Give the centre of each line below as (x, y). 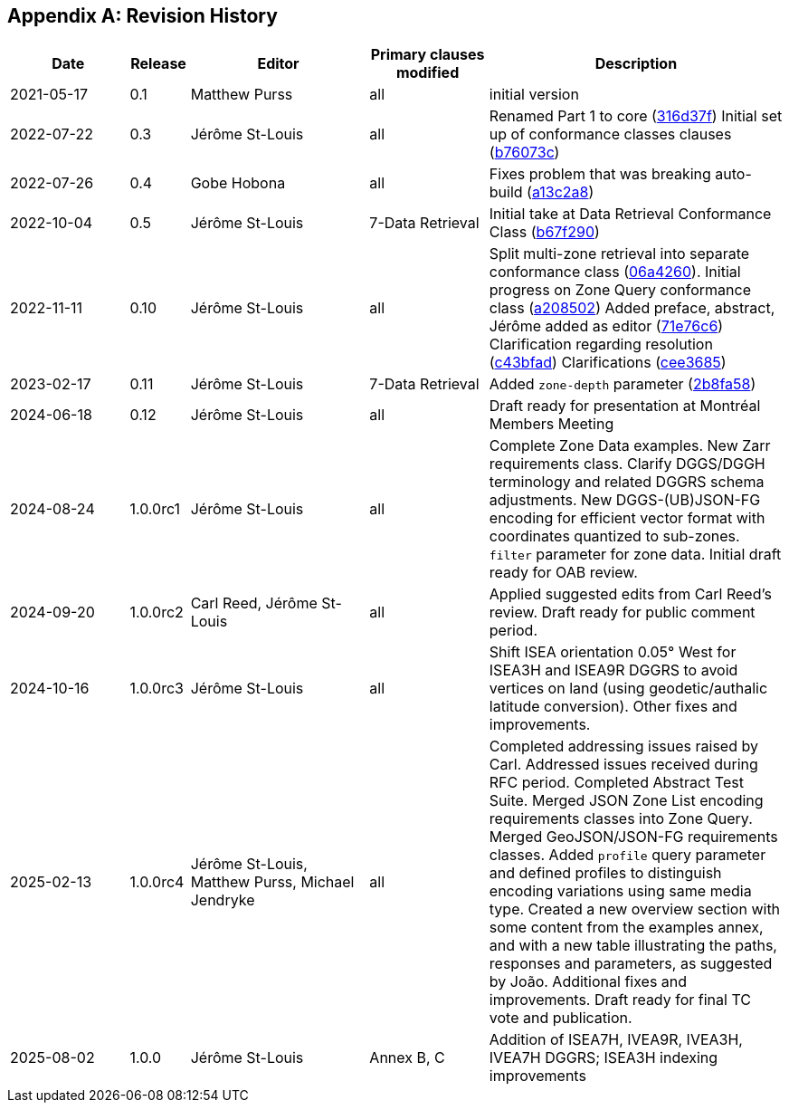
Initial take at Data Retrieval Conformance (630, 214)
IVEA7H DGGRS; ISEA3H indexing (604, 1058)
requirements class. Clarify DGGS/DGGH (627, 464)
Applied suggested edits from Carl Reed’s (630, 594)
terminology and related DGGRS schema (627, 482)
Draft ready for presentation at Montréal (625, 406)
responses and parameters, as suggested (631, 964)
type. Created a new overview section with (635, 909)
